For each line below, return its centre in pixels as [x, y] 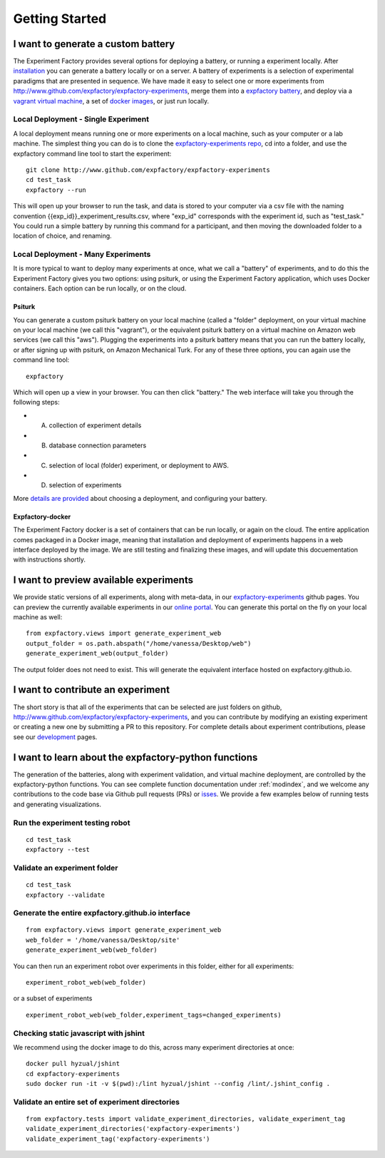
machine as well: [38, 617]
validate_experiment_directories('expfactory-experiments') [133, 1129]
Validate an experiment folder [66, 868]
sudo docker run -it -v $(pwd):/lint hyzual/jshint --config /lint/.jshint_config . [178, 1084]
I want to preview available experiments [103, 580]
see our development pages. [55, 737]
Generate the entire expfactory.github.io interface [102, 913]
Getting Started [60, 19]
